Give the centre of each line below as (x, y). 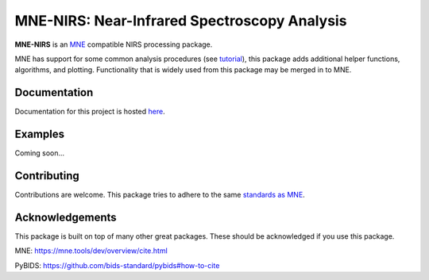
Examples (40, 134)
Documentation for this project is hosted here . (90, 112)
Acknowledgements (66, 217)
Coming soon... (40, 153)
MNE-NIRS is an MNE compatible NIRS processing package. (114, 44)
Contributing (47, 176)
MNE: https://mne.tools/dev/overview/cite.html (91, 251)
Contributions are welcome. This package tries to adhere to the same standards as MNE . (160, 195)
